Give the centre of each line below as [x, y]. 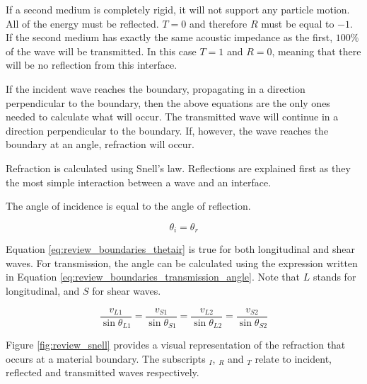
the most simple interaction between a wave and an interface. [139, 182]
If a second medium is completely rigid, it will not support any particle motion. [178, 9]
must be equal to [298, 23]
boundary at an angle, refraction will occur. [100, 144]
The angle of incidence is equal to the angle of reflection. [128, 206]
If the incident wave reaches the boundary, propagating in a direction [156, 88]
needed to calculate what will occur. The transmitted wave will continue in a [172, 117]
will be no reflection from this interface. [92, 65]
